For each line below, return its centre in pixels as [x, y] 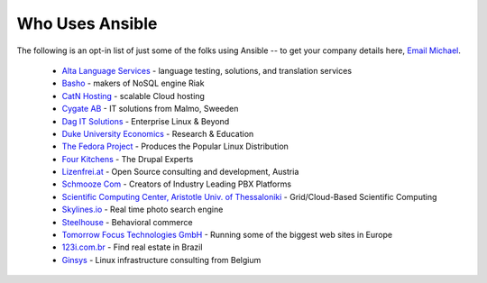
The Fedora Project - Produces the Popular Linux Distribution [175, 146]
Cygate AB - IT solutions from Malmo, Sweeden [150, 109]
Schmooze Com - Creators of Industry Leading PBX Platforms [177, 184]
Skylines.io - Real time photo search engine [142, 210]
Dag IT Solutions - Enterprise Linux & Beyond [146, 121]
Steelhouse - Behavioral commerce [127, 222]
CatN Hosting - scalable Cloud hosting [133, 96]
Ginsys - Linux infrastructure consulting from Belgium [161, 260]
